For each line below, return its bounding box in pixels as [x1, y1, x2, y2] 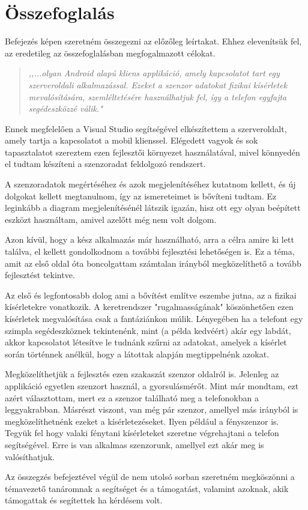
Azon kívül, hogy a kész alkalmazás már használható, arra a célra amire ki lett [5, 233, 294, 246]
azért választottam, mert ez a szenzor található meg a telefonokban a [5, 391, 259, 404]
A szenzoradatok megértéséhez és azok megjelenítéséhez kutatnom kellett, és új [5, 178, 296, 190]
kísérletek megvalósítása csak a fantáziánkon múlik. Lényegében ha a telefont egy [5, 312, 303, 324]
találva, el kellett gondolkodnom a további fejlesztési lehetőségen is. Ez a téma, [5, 245, 295, 258]
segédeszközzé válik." [28, 102, 103, 115]
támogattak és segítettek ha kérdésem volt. [5, 494, 163, 506]
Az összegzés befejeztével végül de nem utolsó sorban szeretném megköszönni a [5, 470, 295, 483]
